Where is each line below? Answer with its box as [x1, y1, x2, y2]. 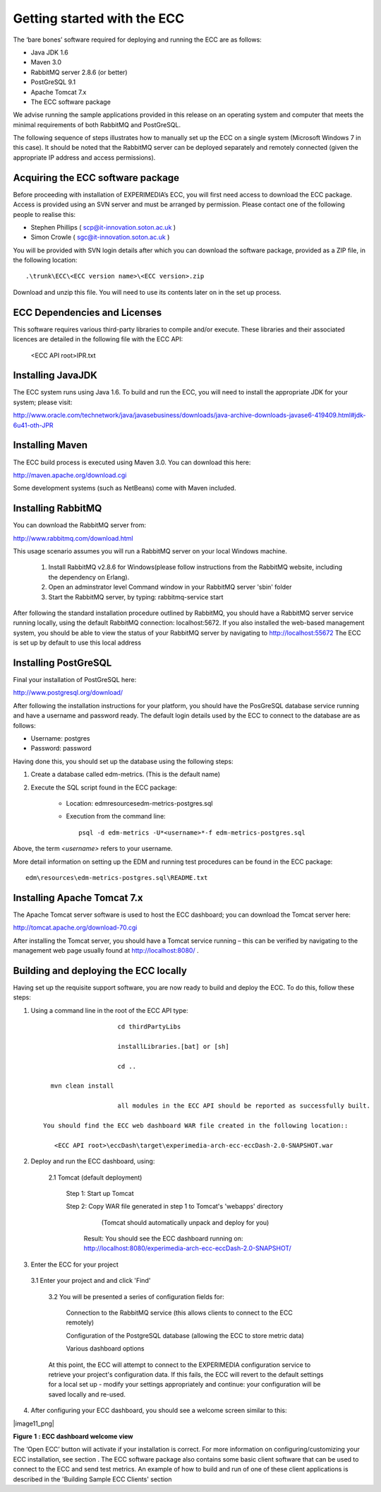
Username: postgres [30, 734, 90, 742]
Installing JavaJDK [13, 370, 98, 382]
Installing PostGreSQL [13, 657, 112, 669]
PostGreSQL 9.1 [30, 78, 76, 86]
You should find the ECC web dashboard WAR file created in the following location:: [43, 1121, 349, 1129]
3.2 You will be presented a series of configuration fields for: [48, 1292, 225, 1300]
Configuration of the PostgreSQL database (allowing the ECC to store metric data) [66, 1331, 305, 1339]
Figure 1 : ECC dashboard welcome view [13, 1432, 133, 1440]
